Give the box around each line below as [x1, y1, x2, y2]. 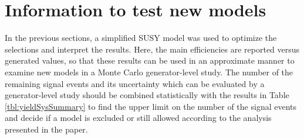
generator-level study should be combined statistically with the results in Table [5, 89, 289, 101]
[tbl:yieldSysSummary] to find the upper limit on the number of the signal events [5, 100, 297, 112]
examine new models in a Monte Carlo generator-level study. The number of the [5, 65, 293, 78]
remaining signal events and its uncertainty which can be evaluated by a [5, 77, 265, 89]
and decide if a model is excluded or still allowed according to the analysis [5, 112, 272, 124]
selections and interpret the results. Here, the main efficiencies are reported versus [5, 43, 300, 55]
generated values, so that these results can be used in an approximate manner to [5, 54, 295, 67]
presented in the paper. [5, 123, 88, 135]
